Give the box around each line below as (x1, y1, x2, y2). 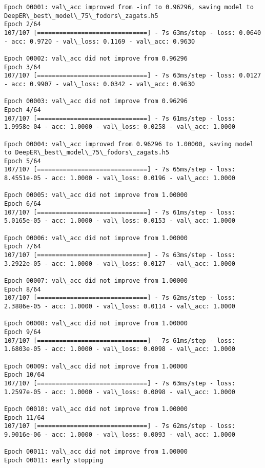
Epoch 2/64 (4, 21, 41, 28)
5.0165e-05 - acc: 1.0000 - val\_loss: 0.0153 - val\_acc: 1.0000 (4, 217, 236, 225)
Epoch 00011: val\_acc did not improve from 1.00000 (4, 448, 188, 456)
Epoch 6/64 (4, 200, 41, 208)
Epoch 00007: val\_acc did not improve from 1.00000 (4, 277, 188, 284)
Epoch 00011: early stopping (4, 456, 104, 464)
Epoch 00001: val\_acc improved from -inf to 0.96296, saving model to (4, 4, 254, 11)
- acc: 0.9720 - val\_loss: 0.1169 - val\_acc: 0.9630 (4, 37, 195, 45)
